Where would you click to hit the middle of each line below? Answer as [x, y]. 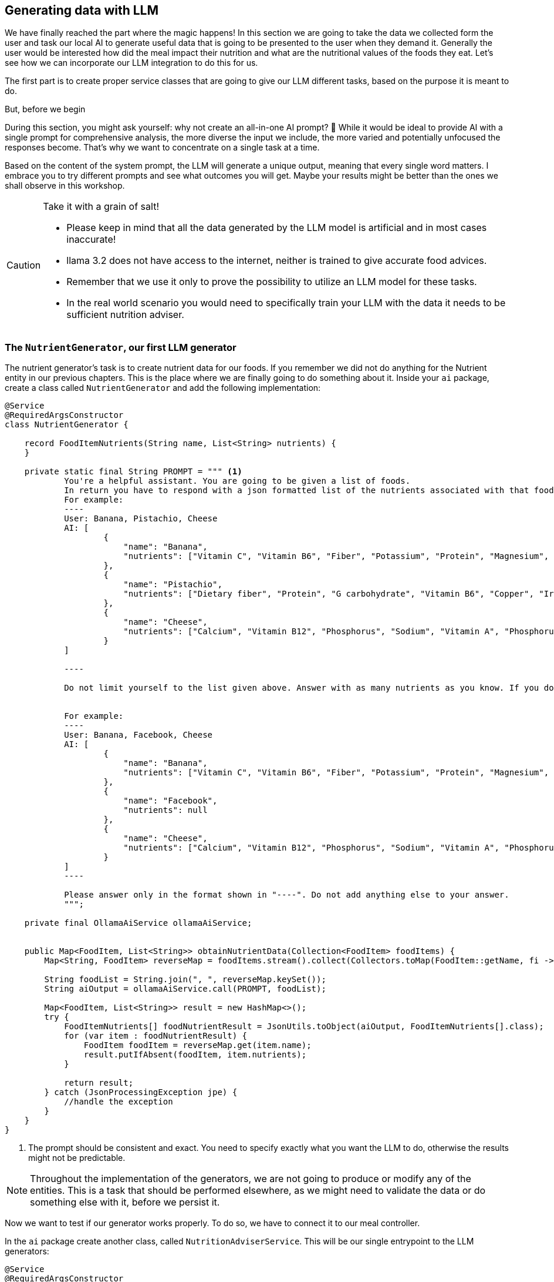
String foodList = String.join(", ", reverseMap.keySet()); [185, 980]
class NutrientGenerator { [67, 425]
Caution [24, 265]
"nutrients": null [165, 810]
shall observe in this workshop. [65, 186]
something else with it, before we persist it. [125, 1202]
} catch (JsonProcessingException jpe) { [141, 1092]
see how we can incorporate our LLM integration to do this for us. [131, 63]
